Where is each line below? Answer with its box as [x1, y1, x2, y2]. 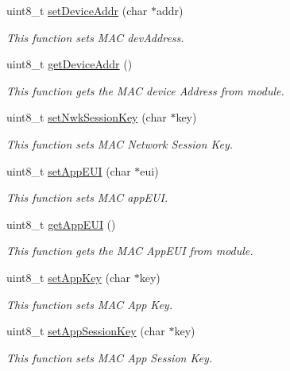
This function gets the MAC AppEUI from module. [6, 242, 253, 259]
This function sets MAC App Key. [6, 296, 172, 312]
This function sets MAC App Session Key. [6, 349, 213, 365]
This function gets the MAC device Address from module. [6, 82, 284, 99]
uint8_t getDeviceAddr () [6, 56, 133, 72]
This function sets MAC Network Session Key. [6, 135, 234, 152]
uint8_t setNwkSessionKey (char [6, 109, 167, 126]
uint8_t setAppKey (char [6, 269, 131, 285]
